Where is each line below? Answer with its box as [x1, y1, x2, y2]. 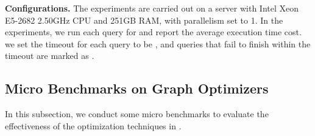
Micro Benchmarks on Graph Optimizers [5, 79, 269, 98]
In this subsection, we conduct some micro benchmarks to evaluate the [5, 107, 269, 120]
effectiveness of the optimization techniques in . [5, 119, 182, 132]
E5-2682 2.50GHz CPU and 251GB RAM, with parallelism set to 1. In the [5, 13, 283, 26]
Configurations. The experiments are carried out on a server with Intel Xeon [5, 2, 299, 14]
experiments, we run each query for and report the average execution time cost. [5, 25, 302, 38]
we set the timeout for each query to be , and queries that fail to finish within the [5, 37, 311, 50]
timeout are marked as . [5, 49, 94, 62]
